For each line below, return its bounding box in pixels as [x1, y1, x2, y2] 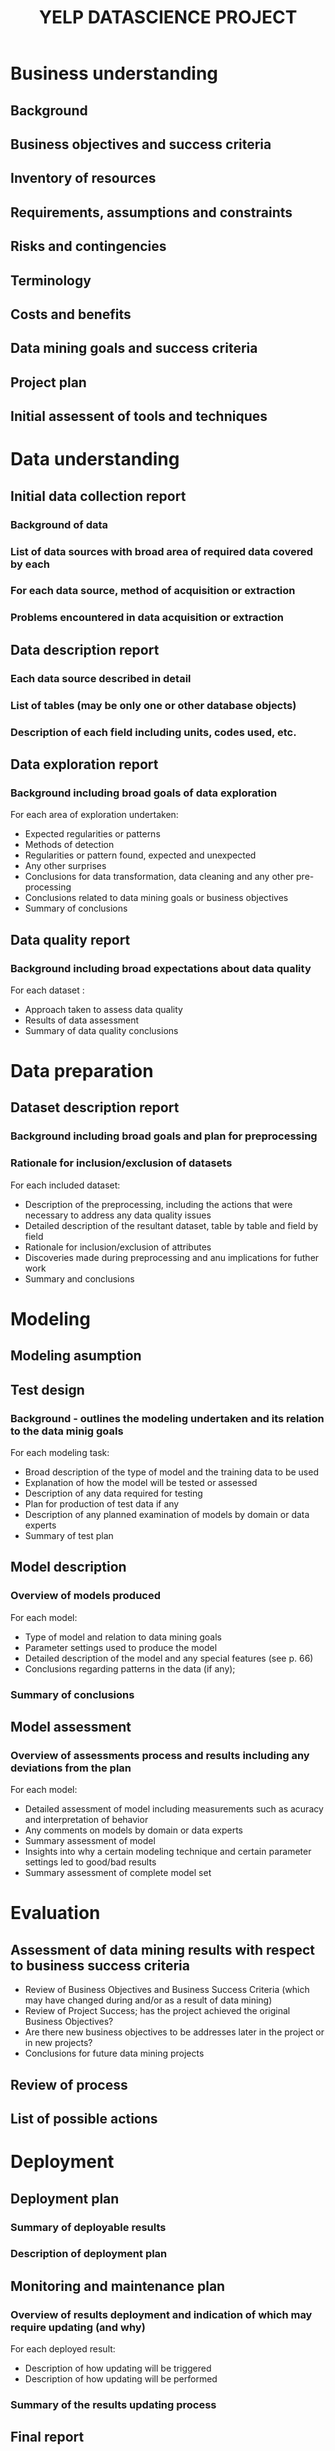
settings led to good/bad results [24, 1856, 157, 1868]
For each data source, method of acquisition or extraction [10, 584, 296, 598]
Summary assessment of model [24, 1835, 156, 1847]
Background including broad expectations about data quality [10, 961, 312, 975]
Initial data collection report [10, 487, 187, 505]
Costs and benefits [10, 306, 132, 323]
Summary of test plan [24, 1529, 114, 1541]
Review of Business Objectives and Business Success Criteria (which [24, 1984, 310, 1996]
